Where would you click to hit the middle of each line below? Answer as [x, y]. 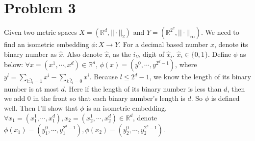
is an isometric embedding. [127, 107]
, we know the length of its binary [200, 77]
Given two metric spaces [40, 32]
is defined [225, 98]
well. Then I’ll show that [41, 107]
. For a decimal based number [164, 44]
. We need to [220, 32]
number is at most [31, 88]
